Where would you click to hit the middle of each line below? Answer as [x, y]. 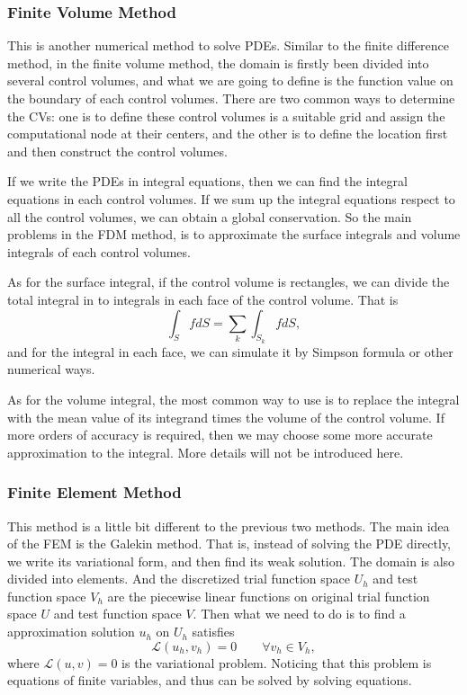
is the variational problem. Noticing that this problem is [277, 662]
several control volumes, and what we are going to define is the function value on [230, 80]
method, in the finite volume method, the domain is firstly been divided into [218, 62]
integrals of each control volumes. [99, 251]
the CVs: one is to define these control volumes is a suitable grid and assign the [226, 116]
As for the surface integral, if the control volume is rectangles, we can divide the [229, 282]
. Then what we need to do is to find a [299, 614]
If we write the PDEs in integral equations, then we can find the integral [207, 181]
